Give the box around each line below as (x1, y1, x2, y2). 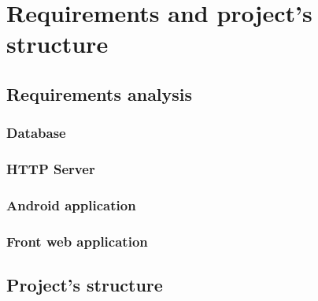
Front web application (6, 231, 148, 251)
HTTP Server (6, 159, 95, 179)
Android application (6, 195, 136, 214)
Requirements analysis (6, 81, 193, 106)
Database (6, 123, 66, 143)
